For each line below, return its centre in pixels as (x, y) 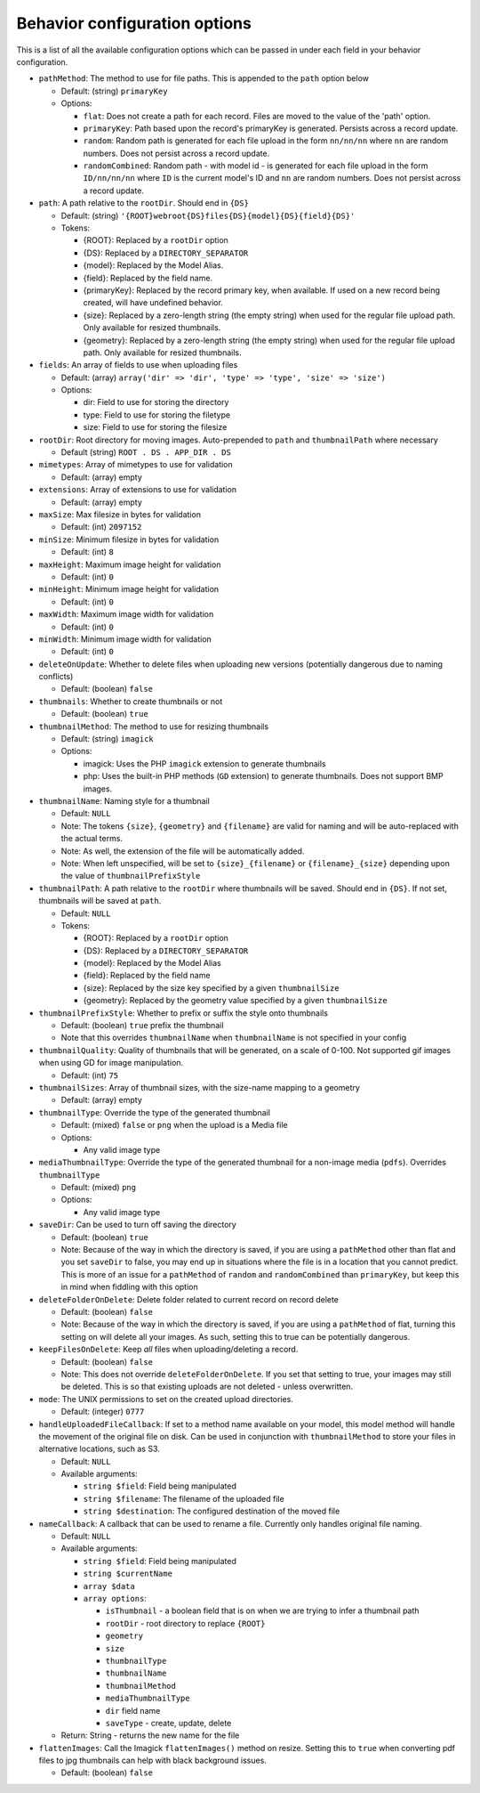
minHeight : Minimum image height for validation (129, 589)
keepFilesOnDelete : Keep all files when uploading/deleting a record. (168, 1350)
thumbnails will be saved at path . (100, 901)
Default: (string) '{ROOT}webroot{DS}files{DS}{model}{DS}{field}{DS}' (208, 215)
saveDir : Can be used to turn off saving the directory (138, 1225)
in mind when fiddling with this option (130, 1287)
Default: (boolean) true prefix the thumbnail (142, 1026)
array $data (109, 1586)
